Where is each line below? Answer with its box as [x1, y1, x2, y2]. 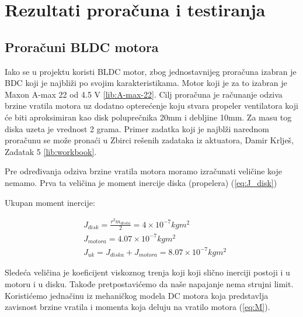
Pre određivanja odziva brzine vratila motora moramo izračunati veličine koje [5, 165, 282, 177]
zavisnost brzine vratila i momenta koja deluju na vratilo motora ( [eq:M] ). [5, 301, 270, 313]
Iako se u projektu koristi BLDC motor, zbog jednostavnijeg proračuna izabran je [5, 65, 297, 77]
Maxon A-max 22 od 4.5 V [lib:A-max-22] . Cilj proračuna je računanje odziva [5, 88, 283, 100]
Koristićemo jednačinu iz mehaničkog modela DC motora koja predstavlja [5, 289, 269, 301]
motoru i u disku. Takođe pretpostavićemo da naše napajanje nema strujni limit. [5, 278, 294, 290]
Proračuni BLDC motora [5, 37, 159, 56]
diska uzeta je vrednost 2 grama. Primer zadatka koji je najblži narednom [5, 122, 269, 135]
